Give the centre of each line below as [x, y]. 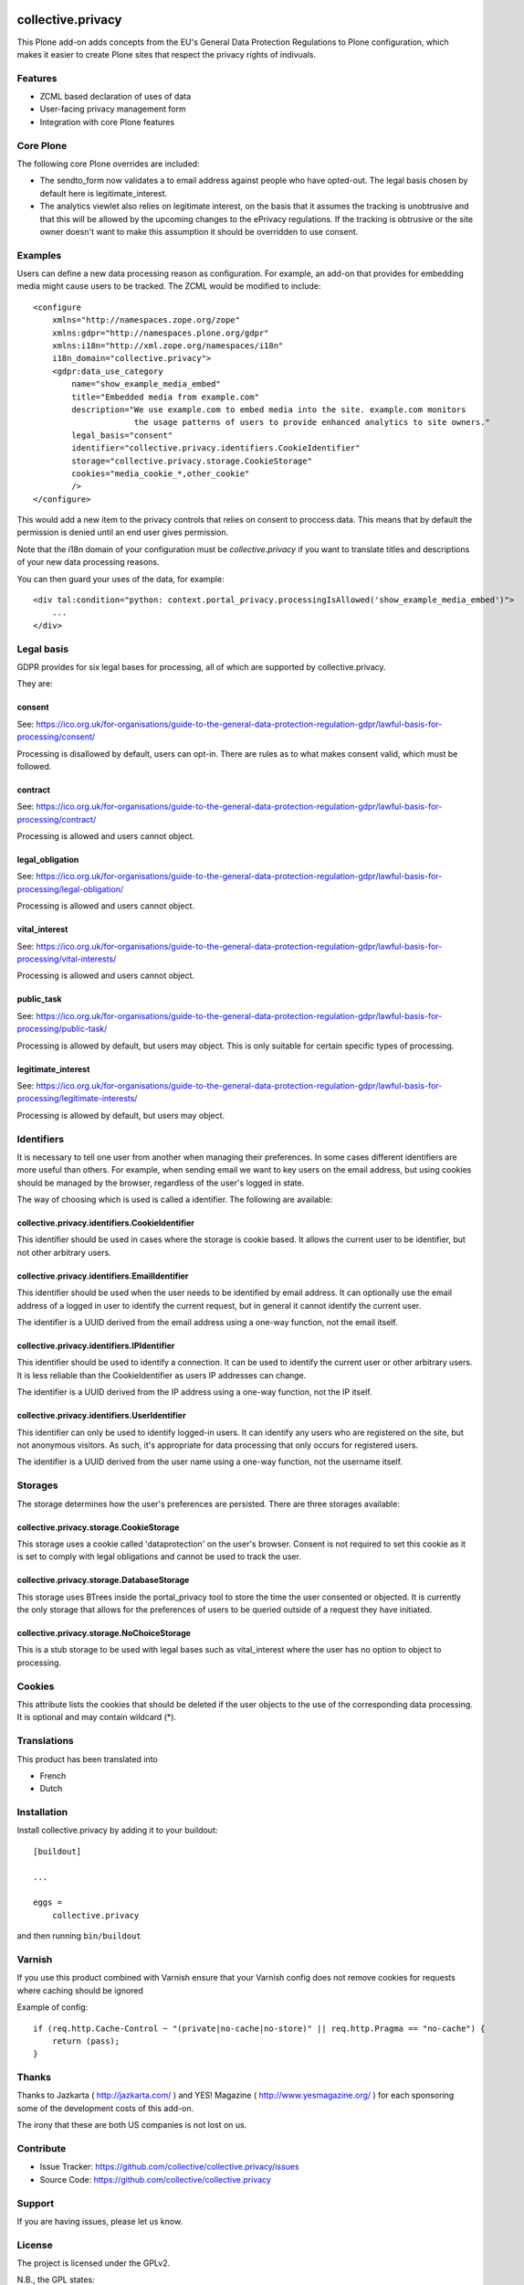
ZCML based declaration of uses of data [115, 97]
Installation [42, 1812]
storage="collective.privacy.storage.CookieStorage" [192, 461]
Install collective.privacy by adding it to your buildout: [117, 1830]
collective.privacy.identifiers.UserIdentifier [101, 1416]
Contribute [42, 2148]
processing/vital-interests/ [67, 959]
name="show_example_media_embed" [146, 384]
